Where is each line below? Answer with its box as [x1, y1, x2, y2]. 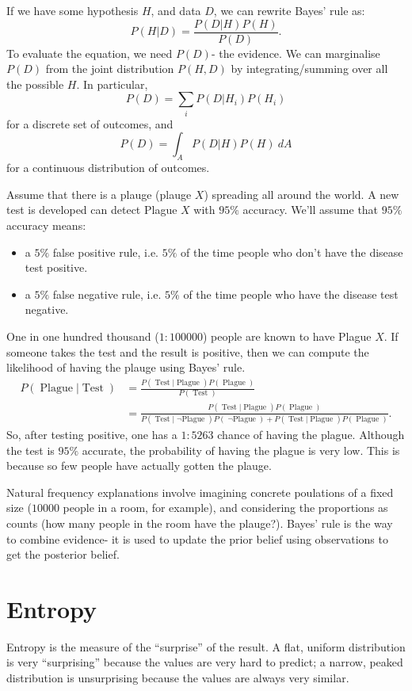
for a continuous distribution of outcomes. [6, 159, 210, 176]
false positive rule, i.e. [52, 243, 158, 260]
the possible [6, 75, 64, 92]
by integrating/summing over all [231, 60, 388, 77]
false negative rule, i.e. [52, 285, 162, 302]
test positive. [25, 259, 88, 276]
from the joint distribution [45, 60, 174, 77]
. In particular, [76, 75, 148, 92]
